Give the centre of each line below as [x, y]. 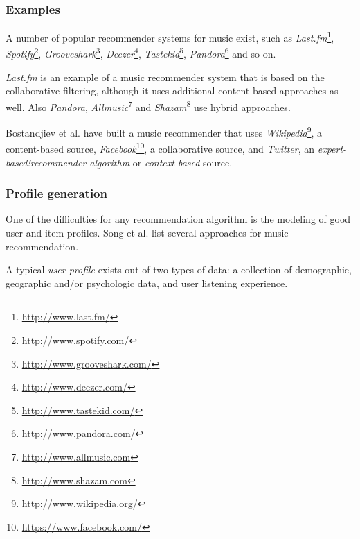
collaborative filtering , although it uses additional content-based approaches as [172, 91]
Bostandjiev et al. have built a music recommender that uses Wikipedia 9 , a [164, 131]
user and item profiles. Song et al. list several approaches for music [147, 233]
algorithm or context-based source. [161, 162]
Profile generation [56, 193]
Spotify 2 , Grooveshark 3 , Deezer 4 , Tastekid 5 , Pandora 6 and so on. [141, 53]
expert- [332, 149]
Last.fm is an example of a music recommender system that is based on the [165, 77]
